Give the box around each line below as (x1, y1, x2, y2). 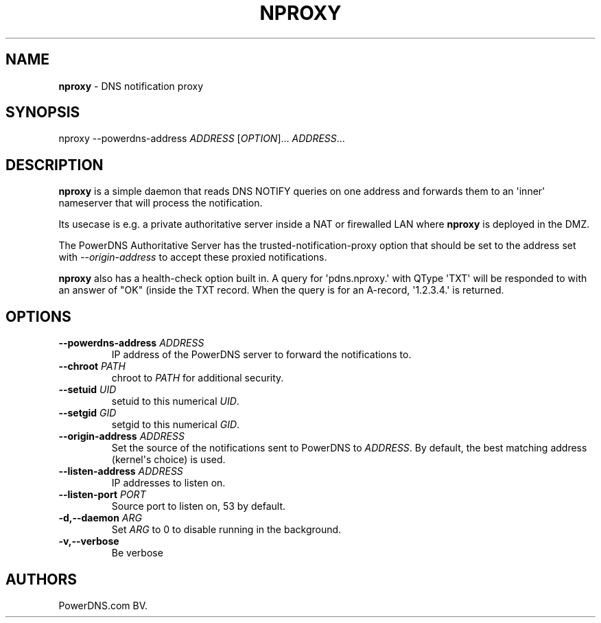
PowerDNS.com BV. (58, 599, 148, 611)
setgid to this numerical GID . (111, 419, 240, 431)
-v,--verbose (58, 535, 119, 548)
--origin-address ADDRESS (58, 430, 185, 443)
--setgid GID (58, 407, 117, 419)
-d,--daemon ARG (58, 512, 142, 524)
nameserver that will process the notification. (58, 197, 263, 209)
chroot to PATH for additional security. (111, 372, 284, 384)
